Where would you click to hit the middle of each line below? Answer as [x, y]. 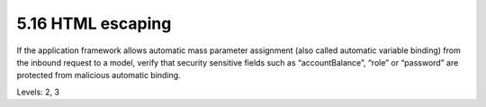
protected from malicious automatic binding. [99, 76]
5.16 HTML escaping [94, 23]
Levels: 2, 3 [38, 92]
